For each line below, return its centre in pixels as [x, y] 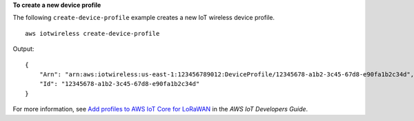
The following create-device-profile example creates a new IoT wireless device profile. [144, 18]
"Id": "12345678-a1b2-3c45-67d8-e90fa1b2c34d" [119, 84]
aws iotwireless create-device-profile [92, 33]
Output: [23, 49]
